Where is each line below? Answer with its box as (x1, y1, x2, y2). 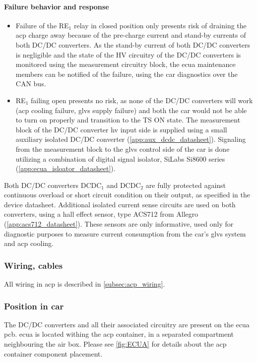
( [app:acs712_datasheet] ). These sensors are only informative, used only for (4, 219, 234, 229)
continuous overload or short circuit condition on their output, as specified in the (4, 189, 250, 200)
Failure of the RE (15, 20, 69, 30)
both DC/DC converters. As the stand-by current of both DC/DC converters (15, 39, 251, 50)
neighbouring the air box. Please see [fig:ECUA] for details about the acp (4, 339, 227, 349)
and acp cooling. (4, 238, 54, 248)
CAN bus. (15, 78, 46, 89)
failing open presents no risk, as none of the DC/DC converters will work (30, 95, 253, 105)
